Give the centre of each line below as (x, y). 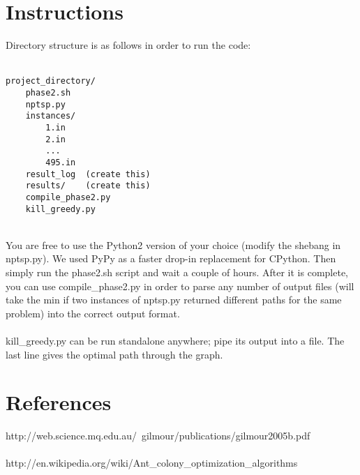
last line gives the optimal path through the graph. (114, 354)
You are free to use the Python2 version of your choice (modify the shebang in (173, 244)
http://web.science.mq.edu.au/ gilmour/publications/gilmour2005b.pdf (158, 436)
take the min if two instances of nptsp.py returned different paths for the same (174, 300)
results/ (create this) (88, 186)
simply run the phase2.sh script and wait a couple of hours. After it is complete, (177, 272)
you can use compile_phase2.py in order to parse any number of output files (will (180, 286)
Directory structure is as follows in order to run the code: (128, 45)
